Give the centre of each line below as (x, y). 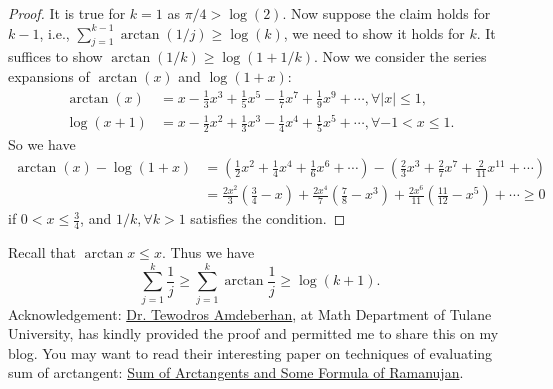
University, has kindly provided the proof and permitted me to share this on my (253, 333)
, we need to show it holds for (374, 32)
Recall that (42, 251)
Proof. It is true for (67, 13)
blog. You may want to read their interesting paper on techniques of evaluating (250, 352)
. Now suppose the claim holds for (386, 13)
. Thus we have (208, 251)
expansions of (49, 75)
